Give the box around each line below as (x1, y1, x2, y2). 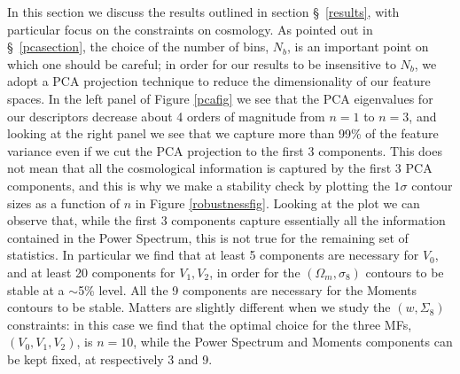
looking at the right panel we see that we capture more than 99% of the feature (7, 124, 439, 143)
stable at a (7, 280, 65, 299)
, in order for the (209, 262, 300, 281)
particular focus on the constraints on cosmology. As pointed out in (7, 19, 373, 38)
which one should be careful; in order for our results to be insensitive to (7, 54, 396, 73)
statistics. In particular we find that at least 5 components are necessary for (7, 245, 419, 264)
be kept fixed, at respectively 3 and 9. (7, 349, 213, 368)
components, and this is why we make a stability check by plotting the (7, 175, 390, 194)
